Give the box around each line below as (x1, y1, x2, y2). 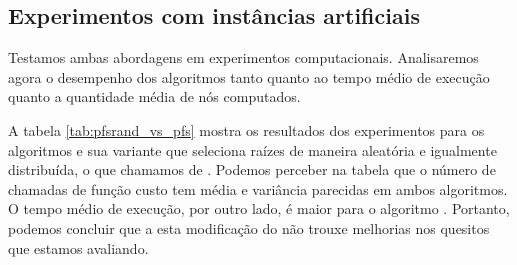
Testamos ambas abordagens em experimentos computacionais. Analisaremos (8, 47, 479, 68)
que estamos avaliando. (8, 237, 149, 258)
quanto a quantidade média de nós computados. (8, 86, 301, 107)
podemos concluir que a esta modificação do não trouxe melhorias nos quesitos (8, 217, 490, 238)
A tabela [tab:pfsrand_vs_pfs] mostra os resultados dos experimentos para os (8, 119, 485, 140)
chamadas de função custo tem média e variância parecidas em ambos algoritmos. (8, 178, 508, 199)
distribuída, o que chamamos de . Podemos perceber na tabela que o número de (8, 159, 496, 180)
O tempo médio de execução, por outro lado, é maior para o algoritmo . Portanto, (8, 198, 510, 219)
